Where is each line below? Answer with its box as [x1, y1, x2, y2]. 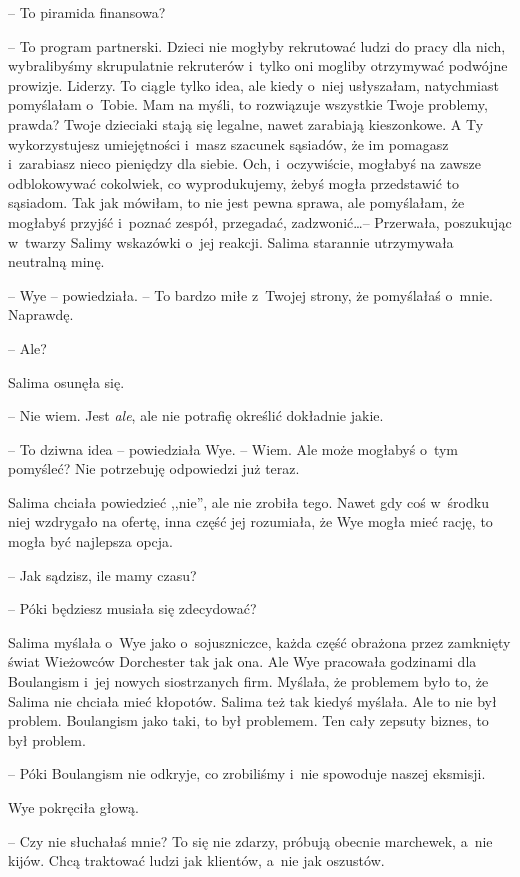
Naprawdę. [8, 304, 74, 325]
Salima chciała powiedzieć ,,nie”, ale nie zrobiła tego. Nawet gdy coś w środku [8, 491, 489, 512]
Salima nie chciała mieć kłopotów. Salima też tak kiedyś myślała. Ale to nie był [8, 690, 497, 711]
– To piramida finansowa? [8, 2, 166, 22]
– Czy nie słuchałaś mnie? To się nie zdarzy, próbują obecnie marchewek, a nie [8, 830, 493, 851]
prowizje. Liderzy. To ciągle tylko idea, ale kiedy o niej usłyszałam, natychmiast [8, 74, 499, 95]
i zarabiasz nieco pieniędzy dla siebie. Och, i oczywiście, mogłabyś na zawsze [8, 153, 481, 174]
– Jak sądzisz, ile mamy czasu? [8, 564, 197, 585]
